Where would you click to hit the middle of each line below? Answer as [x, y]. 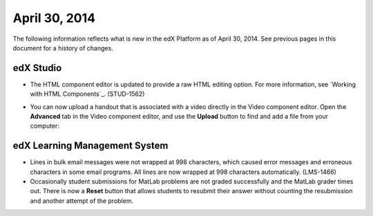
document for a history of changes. [63, 48]
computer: [45, 126]
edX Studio [37, 68]
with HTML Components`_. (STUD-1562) [87, 94]
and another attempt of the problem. [82, 201]
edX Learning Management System [90, 146]
